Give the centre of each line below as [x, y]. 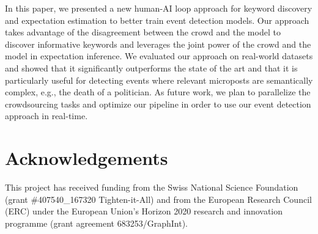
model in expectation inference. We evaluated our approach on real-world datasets [159, 56]
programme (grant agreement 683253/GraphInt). [96, 223]
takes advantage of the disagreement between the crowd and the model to [143, 32]
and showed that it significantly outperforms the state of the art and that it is [151, 68]
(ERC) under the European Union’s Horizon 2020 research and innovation [144, 211]
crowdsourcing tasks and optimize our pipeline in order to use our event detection [158, 104]
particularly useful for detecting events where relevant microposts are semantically [159, 80]
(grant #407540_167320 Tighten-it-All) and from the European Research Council [158, 199]
